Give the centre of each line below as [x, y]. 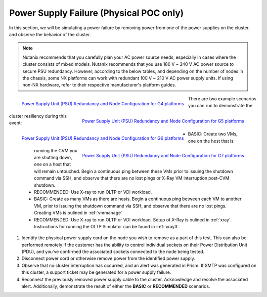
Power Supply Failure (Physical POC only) [96, 13]
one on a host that [52, 164]
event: [16, 123]
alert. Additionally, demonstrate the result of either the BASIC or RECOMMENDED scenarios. [116, 286]
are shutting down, [53, 158]
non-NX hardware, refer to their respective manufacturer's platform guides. [99, 85]
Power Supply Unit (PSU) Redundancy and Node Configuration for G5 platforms [163, 121]
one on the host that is [211, 141]
